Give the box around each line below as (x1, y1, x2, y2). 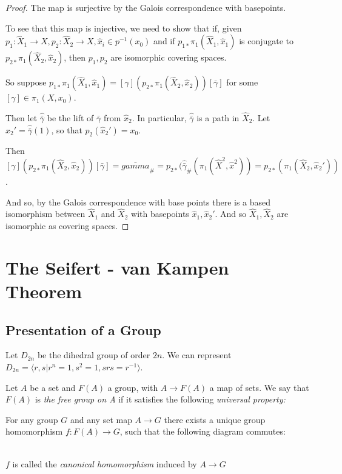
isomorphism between (5, 207, 85, 220)
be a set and (30, 381, 76, 393)
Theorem (5, 278, 82, 303)
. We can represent (162, 349, 232, 361)
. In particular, (132, 112, 187, 124)
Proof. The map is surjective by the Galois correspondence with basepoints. (5, 1, 286, 13)
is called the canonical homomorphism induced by (12, 457, 197, 470)
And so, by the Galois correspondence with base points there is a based (5, 195, 271, 208)
